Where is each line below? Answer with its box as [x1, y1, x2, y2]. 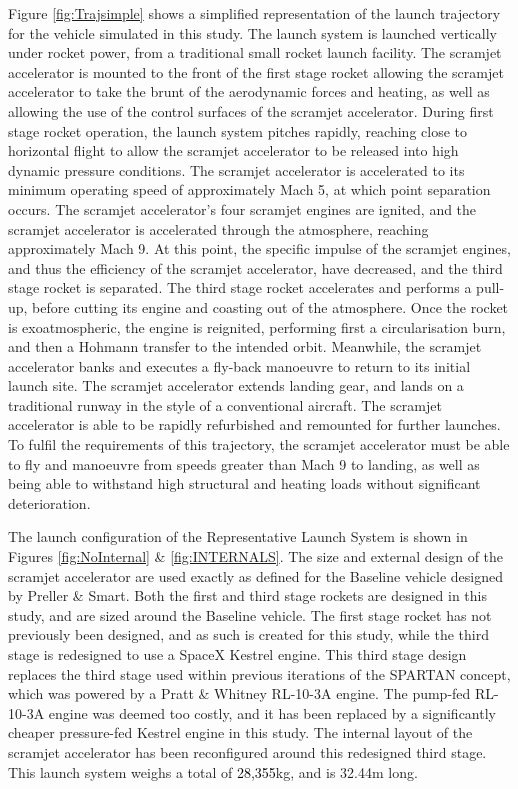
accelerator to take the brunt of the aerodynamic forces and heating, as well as [8, 81, 490, 102]
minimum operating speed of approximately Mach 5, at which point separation [8, 179, 491, 200]
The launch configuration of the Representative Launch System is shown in [8, 526, 468, 547]
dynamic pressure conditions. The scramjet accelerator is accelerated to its [8, 159, 465, 180]
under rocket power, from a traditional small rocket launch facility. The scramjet [8, 42, 502, 63]
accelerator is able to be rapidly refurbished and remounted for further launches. [8, 414, 501, 435]
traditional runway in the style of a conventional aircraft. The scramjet [8, 394, 442, 415]
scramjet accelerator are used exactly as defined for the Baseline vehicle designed [8, 565, 503, 586]
